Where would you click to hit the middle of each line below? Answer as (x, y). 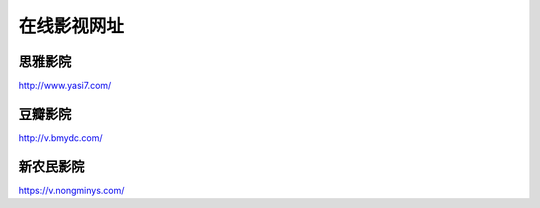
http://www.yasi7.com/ (65, 86)
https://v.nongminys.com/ (71, 190)
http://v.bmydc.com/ (60, 137)
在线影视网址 (71, 26)
